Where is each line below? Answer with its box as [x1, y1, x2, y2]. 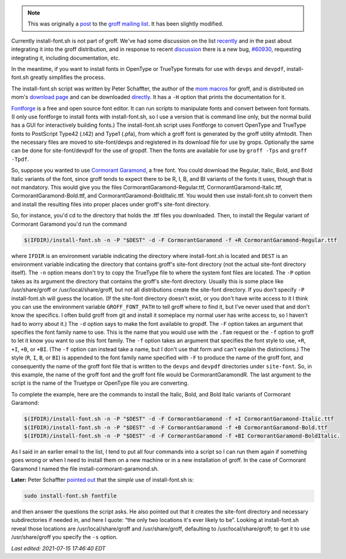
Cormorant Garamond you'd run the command [11, 220, 127, 228]
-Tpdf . [11, 155, 30, 163]
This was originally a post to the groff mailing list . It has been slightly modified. [27, 20, 224, 27]
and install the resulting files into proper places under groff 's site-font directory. [11, 200, 210, 208]
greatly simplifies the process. [30, 73, 105, 81]
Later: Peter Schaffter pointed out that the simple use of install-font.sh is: [11, 476, 194, 484]
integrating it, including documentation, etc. [11, 54, 121, 61]
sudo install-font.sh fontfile [24, 492, 118, 500]
